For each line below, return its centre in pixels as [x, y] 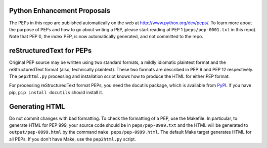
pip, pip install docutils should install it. [56, 92]
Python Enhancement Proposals [60, 11]
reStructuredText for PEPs [50, 51]
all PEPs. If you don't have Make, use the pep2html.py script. [72, 139]
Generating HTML [37, 106]
